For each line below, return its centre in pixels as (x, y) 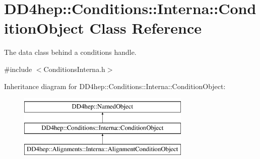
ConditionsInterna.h (74, 69)
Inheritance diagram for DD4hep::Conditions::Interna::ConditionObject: (115, 86)
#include (18, 69)
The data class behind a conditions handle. (70, 52)
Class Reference (145, 28)
